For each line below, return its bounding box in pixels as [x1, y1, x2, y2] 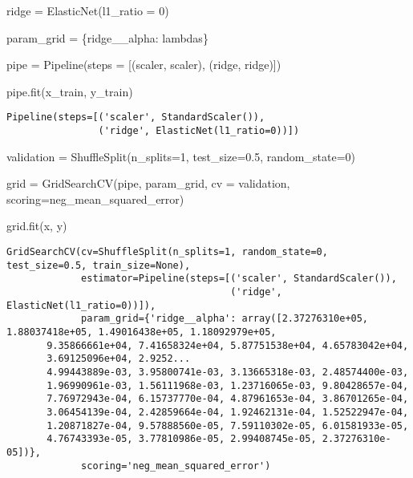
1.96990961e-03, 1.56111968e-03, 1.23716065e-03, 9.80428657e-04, [47, 379, 409, 391]
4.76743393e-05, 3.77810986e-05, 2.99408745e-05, [47, 433, 317, 445]
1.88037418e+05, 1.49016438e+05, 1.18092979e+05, [6, 326, 277, 338]
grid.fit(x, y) [6, 217, 67, 234]
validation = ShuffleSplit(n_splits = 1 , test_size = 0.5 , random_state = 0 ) [6, 148, 355, 164]
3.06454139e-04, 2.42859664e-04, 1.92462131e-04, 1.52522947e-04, [47, 406, 409, 418]
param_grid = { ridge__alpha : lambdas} [6, 29, 209, 46]
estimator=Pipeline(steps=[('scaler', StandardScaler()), [81, 273, 397, 285]
